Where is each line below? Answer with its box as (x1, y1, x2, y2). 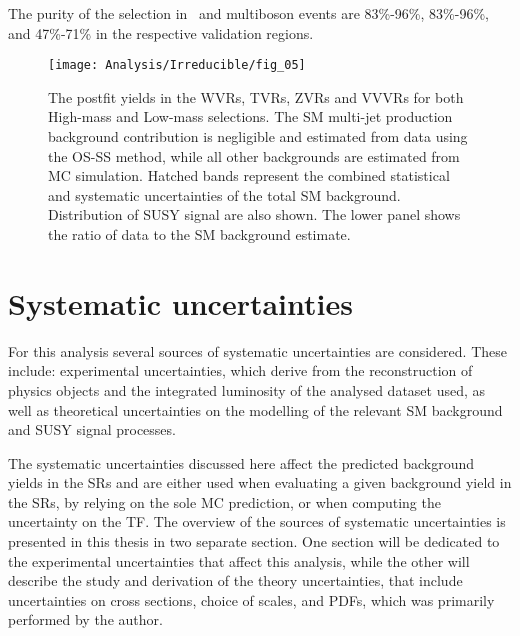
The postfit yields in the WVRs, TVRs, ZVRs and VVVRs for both (48, 86, 464, 107)
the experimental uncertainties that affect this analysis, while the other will (8, 550, 470, 571)
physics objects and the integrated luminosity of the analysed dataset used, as (8, 379, 486, 400)
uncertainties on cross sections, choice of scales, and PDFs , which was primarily (8, 589, 495, 610)
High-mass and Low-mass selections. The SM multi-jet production (48, 106, 453, 127)
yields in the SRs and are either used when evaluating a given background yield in (8, 472, 512, 493)
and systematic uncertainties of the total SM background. (48, 184, 401, 205)
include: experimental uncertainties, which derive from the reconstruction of (8, 360, 473, 381)
